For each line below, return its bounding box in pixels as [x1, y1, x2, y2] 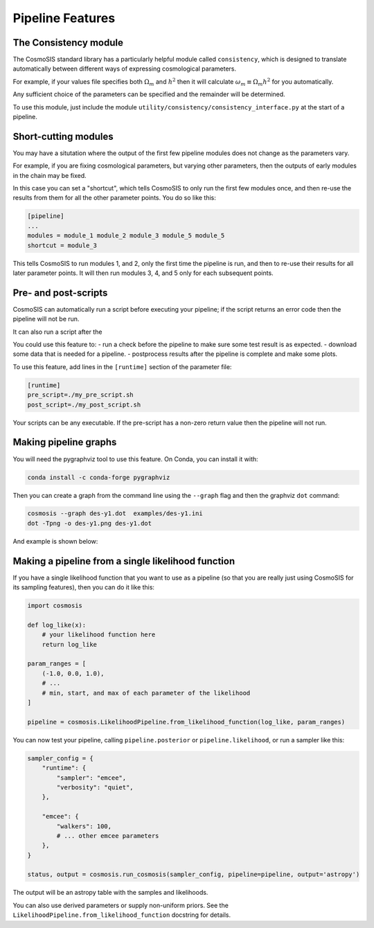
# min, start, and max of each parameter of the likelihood [42, 689, 251, 697]
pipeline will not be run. [12, 315, 80, 323]
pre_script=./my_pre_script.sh [27, 391, 134, 399]
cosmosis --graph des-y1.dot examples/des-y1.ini [27, 510, 204, 517]
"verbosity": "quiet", [56, 783, 134, 791]
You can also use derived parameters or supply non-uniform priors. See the [12, 901, 229, 909]
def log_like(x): [27, 621, 87, 629]
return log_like [42, 641, 97, 648]
